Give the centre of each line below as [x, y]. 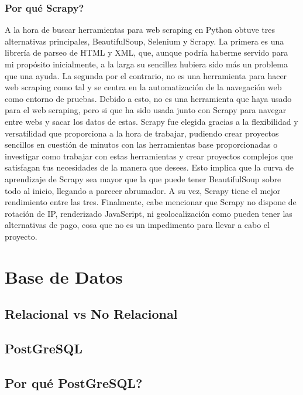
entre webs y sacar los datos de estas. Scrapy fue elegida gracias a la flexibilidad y [151, 121]
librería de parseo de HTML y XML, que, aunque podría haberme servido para [147, 52]
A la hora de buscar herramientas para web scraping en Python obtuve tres [140, 30]
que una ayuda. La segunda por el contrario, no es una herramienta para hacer [146, 75]
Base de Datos [64, 276]
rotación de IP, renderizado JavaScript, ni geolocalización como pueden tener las [149, 213]
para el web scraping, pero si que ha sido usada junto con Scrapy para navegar [146, 110]
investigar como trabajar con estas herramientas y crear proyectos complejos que [149, 156]
